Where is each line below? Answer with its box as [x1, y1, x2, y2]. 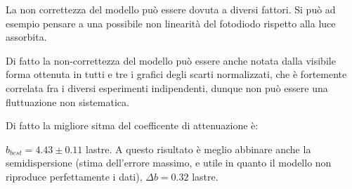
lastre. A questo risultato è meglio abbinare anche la [85, 141, 311, 156]
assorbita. [6, 30, 47, 44]
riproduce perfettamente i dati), [6, 169, 143, 183]
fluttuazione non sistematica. [6, 94, 129, 109]
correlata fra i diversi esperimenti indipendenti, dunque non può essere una [6, 80, 328, 95]
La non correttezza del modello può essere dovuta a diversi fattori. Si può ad [6, 2, 336, 16]
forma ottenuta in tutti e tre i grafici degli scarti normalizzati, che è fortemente [6, 67, 347, 82]
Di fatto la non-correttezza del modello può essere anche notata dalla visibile [6, 53, 336, 67]
